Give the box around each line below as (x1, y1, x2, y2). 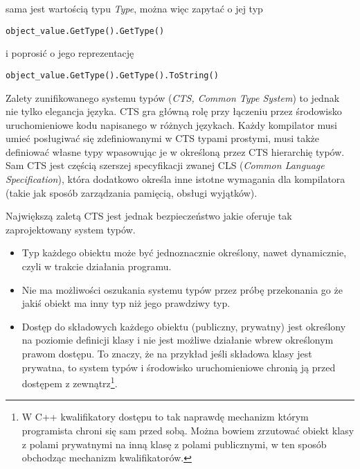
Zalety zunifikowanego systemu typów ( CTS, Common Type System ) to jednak (6, 90, 340, 105)
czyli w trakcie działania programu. (21, 259, 172, 274)
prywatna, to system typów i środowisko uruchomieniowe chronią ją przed (21, 360, 336, 374)
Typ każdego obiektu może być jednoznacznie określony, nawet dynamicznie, (21, 245, 347, 260)
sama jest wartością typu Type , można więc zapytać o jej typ (6, 1, 263, 15)
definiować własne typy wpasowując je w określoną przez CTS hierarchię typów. (6, 144, 345, 159)
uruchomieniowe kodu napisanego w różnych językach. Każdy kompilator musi (6, 117, 337, 132)
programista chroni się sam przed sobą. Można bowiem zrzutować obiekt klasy (21, 423, 354, 438)
